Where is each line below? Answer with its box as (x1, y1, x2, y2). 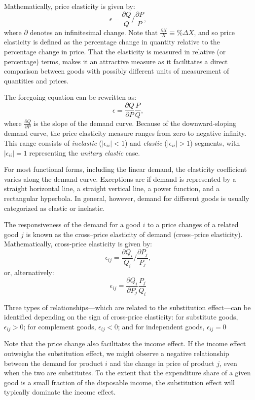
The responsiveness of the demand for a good (4, 219, 141, 230)
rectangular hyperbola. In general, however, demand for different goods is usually (4, 193, 250, 203)
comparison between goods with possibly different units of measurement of (4, 66, 229, 76)
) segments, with (190, 138, 240, 148)
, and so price (194, 27, 235, 37)
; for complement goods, (23, 321, 96, 331)
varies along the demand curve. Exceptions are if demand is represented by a (4, 173, 236, 184)
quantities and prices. (4, 75, 69, 85)
